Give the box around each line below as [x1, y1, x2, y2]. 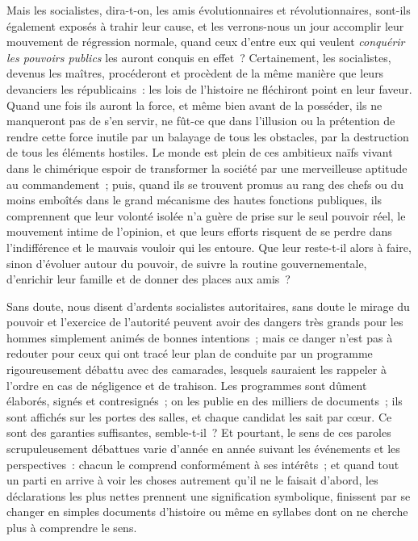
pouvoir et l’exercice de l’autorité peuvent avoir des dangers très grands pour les [6, 313, 403, 330]
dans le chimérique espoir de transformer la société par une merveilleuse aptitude [6, 159, 408, 176]
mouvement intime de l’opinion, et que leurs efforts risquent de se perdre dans [6, 223, 392, 240]
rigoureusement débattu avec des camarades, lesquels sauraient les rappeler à [6, 361, 387, 378]
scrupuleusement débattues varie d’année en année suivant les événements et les [6, 440, 400, 457]
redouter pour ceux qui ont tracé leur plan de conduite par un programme [6, 345, 373, 362]
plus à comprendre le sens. [6, 519, 137, 535]
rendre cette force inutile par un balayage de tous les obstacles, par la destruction [6, 128, 409, 145]
